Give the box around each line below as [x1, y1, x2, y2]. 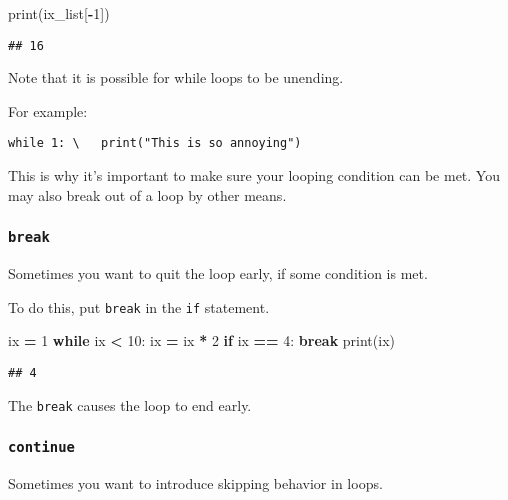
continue [8, 439, 75, 456]
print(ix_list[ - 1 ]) [8, 3, 110, 23]
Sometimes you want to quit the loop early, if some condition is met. [8, 263, 428, 284]
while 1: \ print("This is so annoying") [8, 136, 302, 151]
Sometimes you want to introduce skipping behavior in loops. [8, 473, 383, 493]
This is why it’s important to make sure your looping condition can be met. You [8, 165, 500, 186]
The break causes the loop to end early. [8, 394, 252, 415]
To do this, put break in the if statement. [8, 296, 270, 317]
